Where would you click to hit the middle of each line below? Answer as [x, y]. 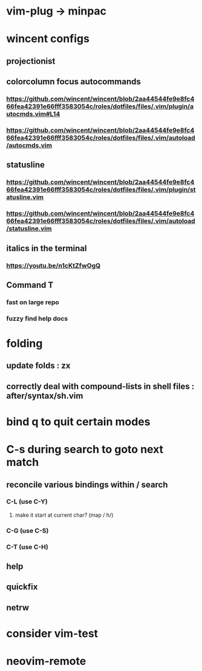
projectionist [31, 61]
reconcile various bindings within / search [87, 484]
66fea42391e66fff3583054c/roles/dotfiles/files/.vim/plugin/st [101, 190]
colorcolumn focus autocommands [73, 82]
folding [24, 343]
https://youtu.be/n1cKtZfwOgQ [54, 266]
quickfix [22, 587]
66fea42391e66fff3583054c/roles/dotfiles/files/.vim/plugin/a [100, 106]
